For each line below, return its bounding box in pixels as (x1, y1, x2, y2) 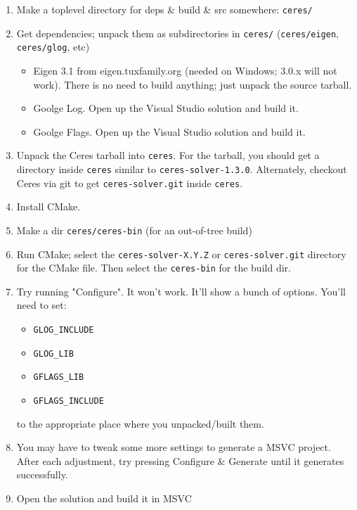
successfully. (16, 467, 68, 482)
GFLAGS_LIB (33, 372, 84, 383)
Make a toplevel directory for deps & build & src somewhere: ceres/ (16, 2, 313, 16)
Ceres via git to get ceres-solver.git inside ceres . (16, 175, 243, 190)
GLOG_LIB (33, 348, 74, 359)
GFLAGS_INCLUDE (33, 396, 104, 407)
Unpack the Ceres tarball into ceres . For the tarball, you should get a (16, 148, 320, 162)
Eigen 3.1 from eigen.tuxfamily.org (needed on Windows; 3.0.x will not (33, 63, 337, 77)
